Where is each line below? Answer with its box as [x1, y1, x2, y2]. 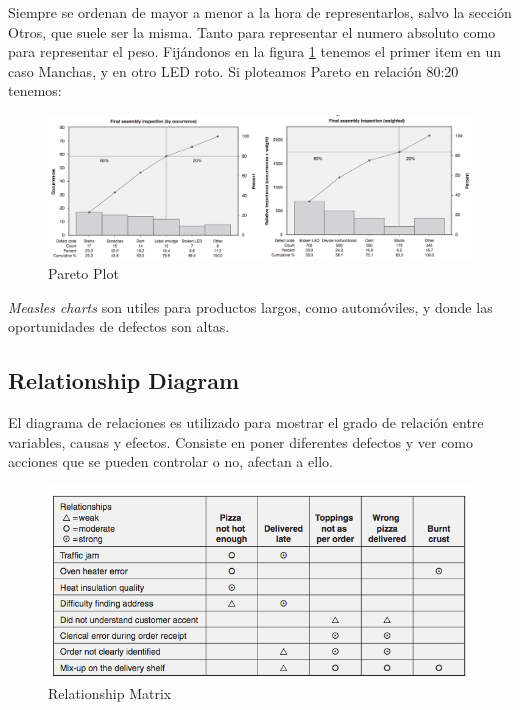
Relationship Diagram [8, 365, 240, 396]
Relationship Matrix [48, 682, 172, 703]
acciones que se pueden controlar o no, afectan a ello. [8, 451, 333, 472]
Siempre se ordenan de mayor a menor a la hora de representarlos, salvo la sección [8, 2, 512, 22]
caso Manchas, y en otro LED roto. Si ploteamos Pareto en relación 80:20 [8, 60, 459, 81]
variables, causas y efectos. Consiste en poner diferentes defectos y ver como [8, 431, 474, 452]
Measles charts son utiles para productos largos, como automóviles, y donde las [8, 296, 493, 317]
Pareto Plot [48, 263, 119, 284]
